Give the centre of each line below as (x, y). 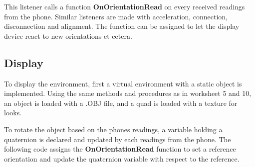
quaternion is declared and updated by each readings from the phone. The (118, 139)
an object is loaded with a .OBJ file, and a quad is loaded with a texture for (121, 103)
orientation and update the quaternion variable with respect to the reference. (122, 158)
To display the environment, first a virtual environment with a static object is (123, 83)
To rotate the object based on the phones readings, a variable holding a (113, 129)
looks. (13, 113)
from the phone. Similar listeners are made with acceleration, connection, (116, 16)
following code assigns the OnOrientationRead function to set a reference (120, 149)
